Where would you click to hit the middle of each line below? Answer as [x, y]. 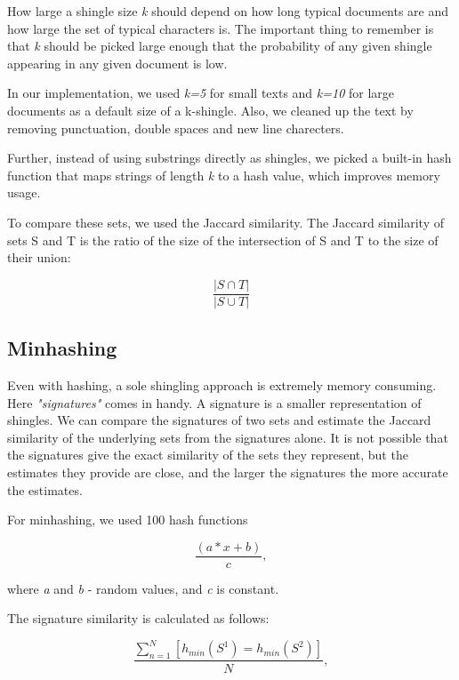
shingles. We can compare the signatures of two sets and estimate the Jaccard [219, 420]
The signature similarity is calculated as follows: [138, 618]
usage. [24, 192]
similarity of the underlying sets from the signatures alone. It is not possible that [228, 437]
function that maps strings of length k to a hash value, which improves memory [224, 175]
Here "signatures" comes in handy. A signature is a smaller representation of [214, 402]
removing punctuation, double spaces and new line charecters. [176, 128]
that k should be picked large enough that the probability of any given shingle [220, 46]
